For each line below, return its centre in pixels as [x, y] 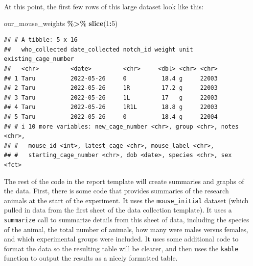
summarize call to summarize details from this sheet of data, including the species [126, 219]
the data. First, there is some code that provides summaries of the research [116, 191]
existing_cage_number [39, 59]
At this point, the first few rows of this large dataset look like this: [104, 6]
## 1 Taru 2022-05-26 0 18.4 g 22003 [111, 78]
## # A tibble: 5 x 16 [41, 40]
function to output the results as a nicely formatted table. [91, 258]
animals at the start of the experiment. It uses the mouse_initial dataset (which [126, 200]
